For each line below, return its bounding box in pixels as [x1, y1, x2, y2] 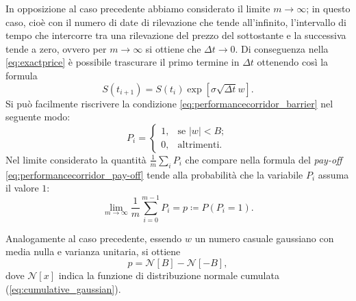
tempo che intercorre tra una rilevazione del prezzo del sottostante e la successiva [5, 28, 346, 42]
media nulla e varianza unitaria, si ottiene [5, 244, 181, 259]
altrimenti [177, 140, 220, 150]
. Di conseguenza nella [235, 41, 329, 55]
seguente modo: [5, 109, 71, 124]
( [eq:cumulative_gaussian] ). [5, 281, 121, 296]
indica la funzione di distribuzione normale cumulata [58, 268, 279, 283]
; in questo [306, 1, 351, 15]
